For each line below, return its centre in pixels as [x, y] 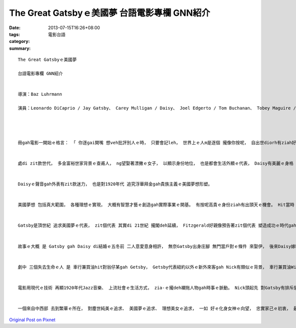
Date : [15, 28]
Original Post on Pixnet [32, 320]
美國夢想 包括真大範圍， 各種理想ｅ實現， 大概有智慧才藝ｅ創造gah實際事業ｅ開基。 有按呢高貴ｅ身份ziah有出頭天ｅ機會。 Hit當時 [156, 205]
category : [19, 41]
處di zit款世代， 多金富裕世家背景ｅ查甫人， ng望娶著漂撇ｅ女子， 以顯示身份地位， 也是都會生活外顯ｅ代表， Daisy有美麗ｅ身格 [156, 163]
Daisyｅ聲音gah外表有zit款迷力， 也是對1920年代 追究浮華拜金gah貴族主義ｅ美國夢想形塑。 [115, 184]
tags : [15, 34]
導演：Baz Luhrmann [40, 94]
